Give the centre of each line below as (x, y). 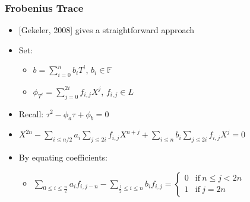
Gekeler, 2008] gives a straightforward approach (108, 30)
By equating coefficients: (63, 157)
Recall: (31, 113)
